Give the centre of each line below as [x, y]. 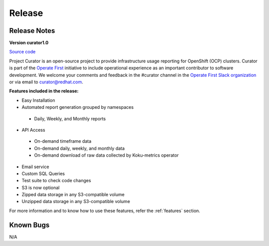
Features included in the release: [44, 91]
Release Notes [32, 31]
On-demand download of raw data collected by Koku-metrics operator [106, 155]
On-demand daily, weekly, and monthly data [79, 148]
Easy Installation [38, 100]
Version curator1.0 [29, 43]
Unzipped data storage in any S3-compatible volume [76, 202]
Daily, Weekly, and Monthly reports [70, 119]
